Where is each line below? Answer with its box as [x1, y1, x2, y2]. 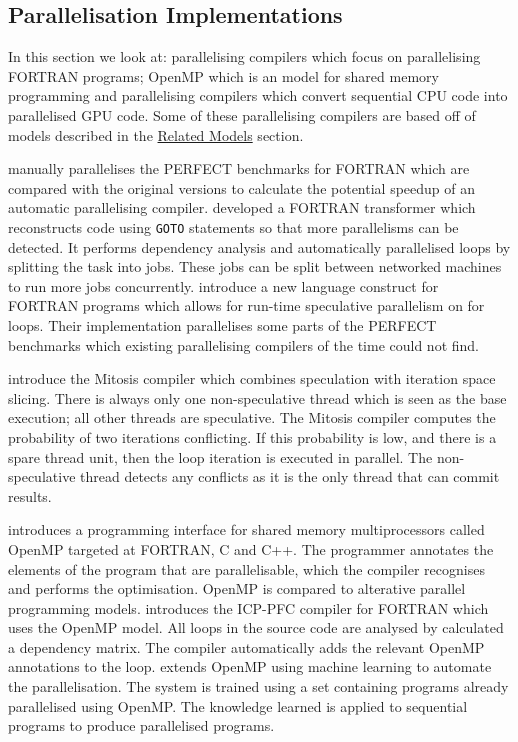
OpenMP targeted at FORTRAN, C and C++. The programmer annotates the [8, 538, 494, 559]
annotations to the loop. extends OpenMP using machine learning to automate [8, 656, 492, 677]
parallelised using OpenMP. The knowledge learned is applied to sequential [8, 695, 468, 716]
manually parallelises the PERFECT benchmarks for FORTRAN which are [8, 158, 470, 179]
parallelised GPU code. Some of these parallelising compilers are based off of [8, 104, 476, 125]
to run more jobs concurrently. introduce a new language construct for [8, 275, 439, 296]
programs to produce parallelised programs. [8, 715, 275, 736]
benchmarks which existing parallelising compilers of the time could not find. [8, 334, 480, 355]
